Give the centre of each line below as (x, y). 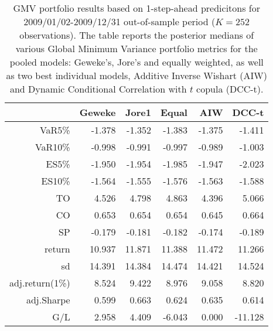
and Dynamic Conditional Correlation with (98, 89)
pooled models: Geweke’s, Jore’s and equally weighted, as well (136, 62)
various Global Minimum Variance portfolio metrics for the (136, 48)
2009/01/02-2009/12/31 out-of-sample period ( (120, 21)
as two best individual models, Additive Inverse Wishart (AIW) (136, 75)
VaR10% (52, 147)
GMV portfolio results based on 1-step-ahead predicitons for (137, 8)
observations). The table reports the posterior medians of (137, 35)
